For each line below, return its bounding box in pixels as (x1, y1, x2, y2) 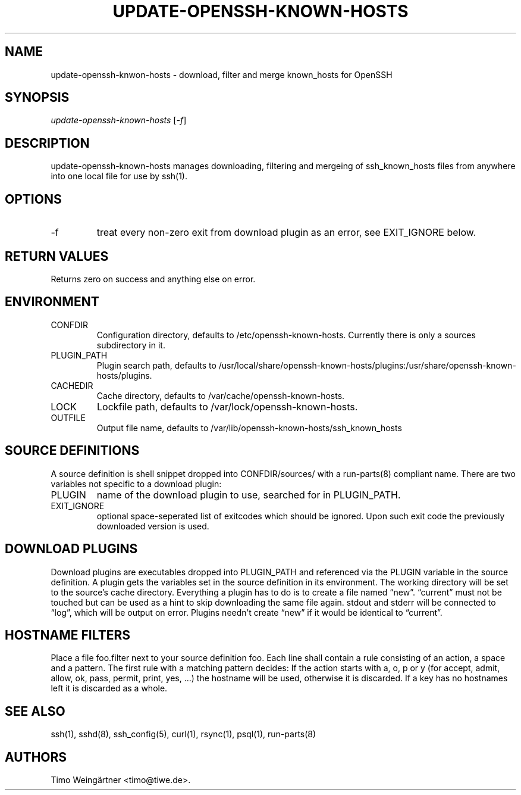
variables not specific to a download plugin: (51, 478, 222, 489)
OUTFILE (51, 412, 86, 423)
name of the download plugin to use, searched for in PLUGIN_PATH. (96, 488, 401, 501)
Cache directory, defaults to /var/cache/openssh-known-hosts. (96, 390, 345, 401)
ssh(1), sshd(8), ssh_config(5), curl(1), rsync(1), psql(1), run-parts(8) (51, 729, 316, 740)
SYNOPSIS (5, 90, 70, 105)
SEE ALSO (5, 703, 65, 719)
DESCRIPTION (5, 135, 90, 151)
